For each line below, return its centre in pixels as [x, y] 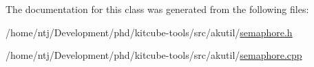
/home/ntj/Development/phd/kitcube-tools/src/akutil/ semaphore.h [149, 32]
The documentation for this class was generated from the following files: [157, 9]
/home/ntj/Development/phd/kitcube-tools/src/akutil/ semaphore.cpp [154, 55]
